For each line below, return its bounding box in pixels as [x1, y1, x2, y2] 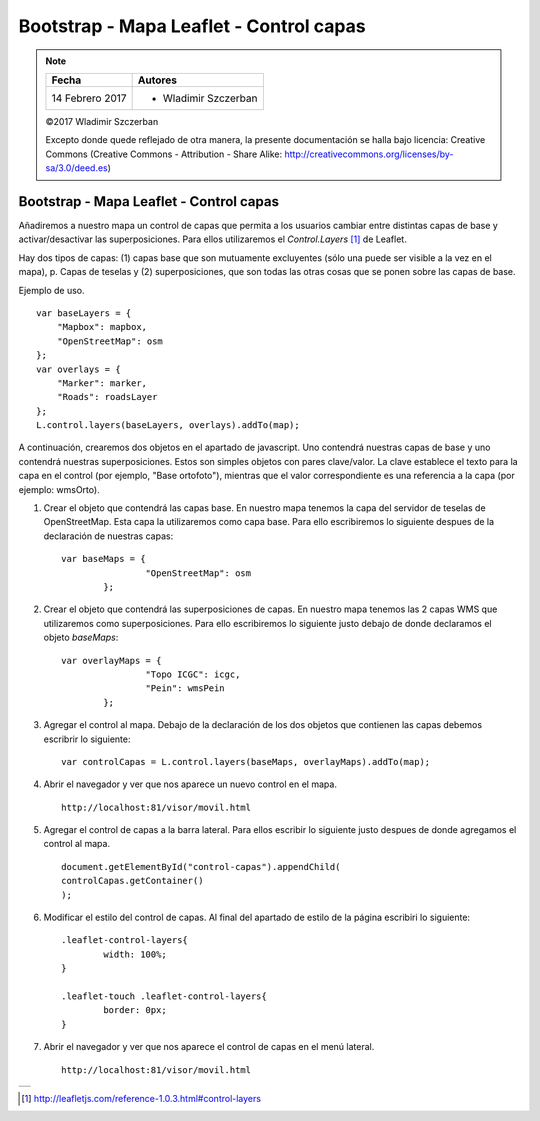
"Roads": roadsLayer [56, 391, 158, 403]
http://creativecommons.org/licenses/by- [284, 148, 454, 160]
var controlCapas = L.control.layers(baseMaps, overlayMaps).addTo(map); [61, 756, 431, 767]
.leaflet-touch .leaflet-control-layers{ [61, 990, 267, 1002]
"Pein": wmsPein [145, 683, 225, 694]
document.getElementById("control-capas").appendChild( [61, 861, 341, 872]
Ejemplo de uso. [18, 284, 85, 296]
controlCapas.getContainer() [61, 875, 204, 887]
